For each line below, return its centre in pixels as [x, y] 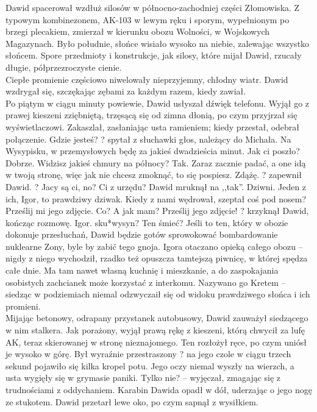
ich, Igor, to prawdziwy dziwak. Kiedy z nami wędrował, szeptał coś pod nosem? [156, 198]
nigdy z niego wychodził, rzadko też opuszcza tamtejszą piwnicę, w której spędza [157, 258]
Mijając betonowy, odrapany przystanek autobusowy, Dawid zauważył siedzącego [157, 318]
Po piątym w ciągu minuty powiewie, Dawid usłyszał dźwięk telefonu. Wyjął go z [158, 103]
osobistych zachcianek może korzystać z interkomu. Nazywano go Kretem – [146, 282]
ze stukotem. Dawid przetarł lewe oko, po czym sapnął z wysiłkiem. [132, 401]
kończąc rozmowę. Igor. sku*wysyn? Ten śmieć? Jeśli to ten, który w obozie [147, 222]
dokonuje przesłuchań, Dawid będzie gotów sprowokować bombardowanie [142, 234]
